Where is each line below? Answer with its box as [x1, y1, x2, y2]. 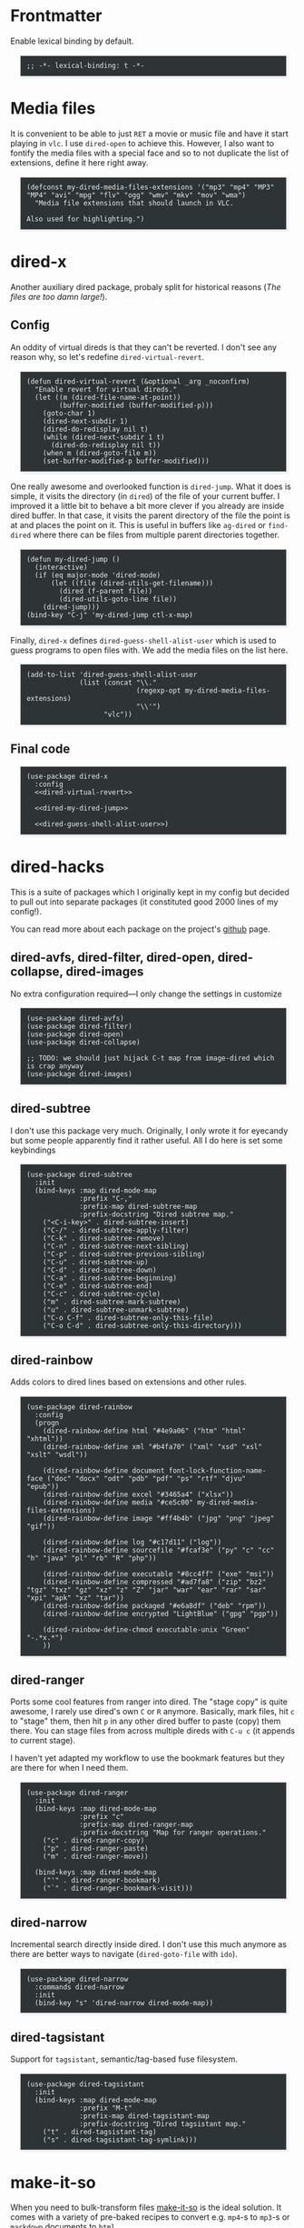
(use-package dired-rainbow [26, 1402, 132, 1412]
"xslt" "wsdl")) [26, 1450, 88, 1459]
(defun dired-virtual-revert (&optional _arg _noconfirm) [26, 377, 250, 386]
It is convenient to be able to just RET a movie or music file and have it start [10, 128, 289, 139]
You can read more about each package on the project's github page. [10, 924, 270, 934]
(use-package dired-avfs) [26, 1014, 125, 1024]
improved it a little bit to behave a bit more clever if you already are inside [10, 500, 285, 511]
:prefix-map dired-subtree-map [79, 1202, 198, 1212]
